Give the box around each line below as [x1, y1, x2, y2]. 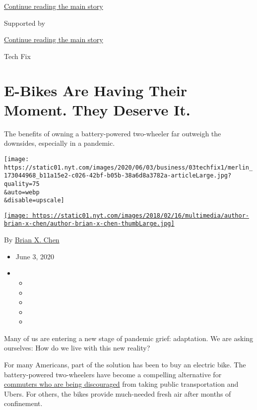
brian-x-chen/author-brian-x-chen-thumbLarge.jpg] [4, 220, 175, 228]
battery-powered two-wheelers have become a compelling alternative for [4, 369, 222, 379]
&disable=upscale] [4, 197, 64, 204]
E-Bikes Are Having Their [4, 80, 187, 100]
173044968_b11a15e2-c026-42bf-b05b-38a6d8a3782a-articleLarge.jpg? [4, 172, 232, 179]
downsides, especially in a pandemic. [4, 138, 115, 148]
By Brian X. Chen [4, 234, 60, 245]
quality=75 [4, 180, 40, 187]
